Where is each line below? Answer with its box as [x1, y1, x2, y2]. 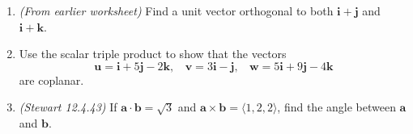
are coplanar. [19, 71, 84, 88]
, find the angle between [277, 98, 396, 115]
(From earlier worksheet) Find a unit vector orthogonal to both [19, 2, 334, 19]
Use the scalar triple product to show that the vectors [19, 45, 287, 62]
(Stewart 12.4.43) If [19, 98, 117, 115]
